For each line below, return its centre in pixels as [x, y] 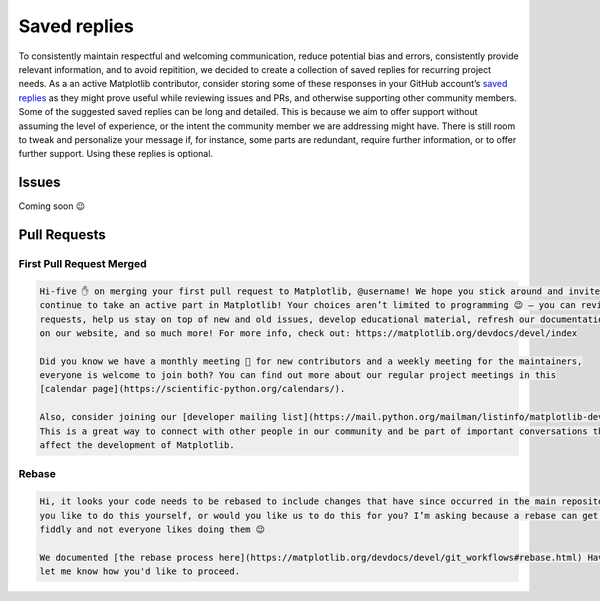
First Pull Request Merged [82, 263]
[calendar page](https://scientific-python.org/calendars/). [192, 389]
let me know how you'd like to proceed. [139, 571]
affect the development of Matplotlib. [137, 445]
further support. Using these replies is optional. [116, 154]
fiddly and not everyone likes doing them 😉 [152, 529]
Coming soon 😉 [52, 206]
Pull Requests [62, 234]
